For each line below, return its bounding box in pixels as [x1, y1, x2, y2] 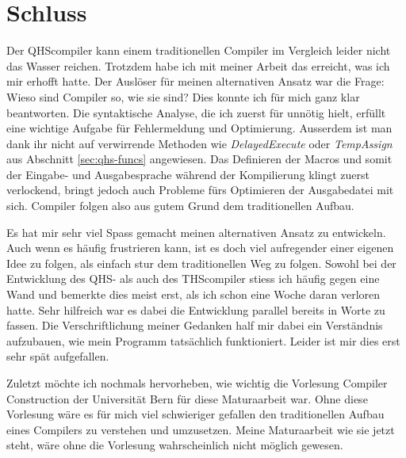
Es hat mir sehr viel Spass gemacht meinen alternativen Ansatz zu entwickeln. [6, 223, 386, 240]
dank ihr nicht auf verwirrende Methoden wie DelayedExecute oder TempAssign [6, 135, 393, 151]
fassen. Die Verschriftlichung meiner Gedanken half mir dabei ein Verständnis [6, 317, 383, 334]
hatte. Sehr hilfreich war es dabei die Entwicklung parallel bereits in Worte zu [6, 301, 385, 318]
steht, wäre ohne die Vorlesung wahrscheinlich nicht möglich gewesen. [6, 437, 343, 453]
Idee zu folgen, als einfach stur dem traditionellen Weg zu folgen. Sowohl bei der [6, 254, 396, 271]
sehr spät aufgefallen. [6, 348, 109, 364]
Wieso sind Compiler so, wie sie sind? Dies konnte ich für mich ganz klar [6, 88, 360, 105]
